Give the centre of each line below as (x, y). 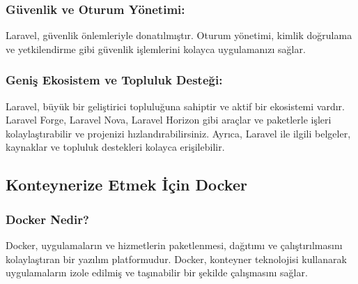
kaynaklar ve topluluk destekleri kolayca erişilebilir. (115, 147)
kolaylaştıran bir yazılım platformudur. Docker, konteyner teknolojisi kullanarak (176, 259)
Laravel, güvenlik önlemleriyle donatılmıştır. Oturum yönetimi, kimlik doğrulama (179, 35)
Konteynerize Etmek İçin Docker (126, 185)
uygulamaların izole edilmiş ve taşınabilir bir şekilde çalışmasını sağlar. (157, 272)
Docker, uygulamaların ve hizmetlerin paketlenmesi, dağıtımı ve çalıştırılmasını (174, 245)
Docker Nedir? (47, 219)
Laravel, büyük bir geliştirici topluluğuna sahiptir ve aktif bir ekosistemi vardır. (175, 106)
